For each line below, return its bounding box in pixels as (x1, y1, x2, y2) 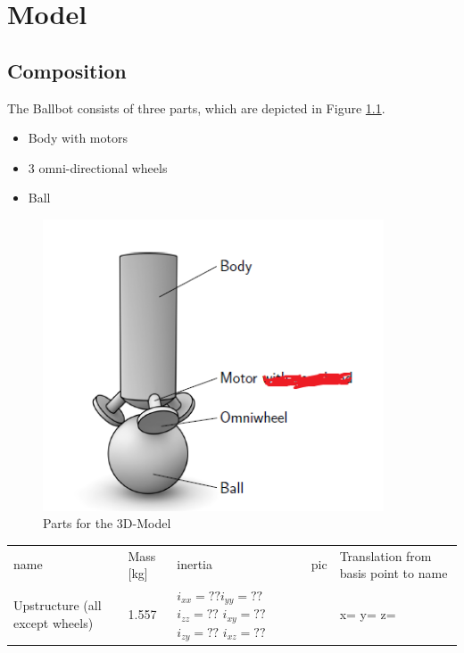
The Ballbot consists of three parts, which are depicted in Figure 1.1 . (7, 98, 385, 117)
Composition (7, 56, 127, 84)
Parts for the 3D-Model (43, 514, 171, 533)
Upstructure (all (13, 596, 102, 615)
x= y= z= (339, 604, 396, 623)
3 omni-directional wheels (28, 158, 168, 177)
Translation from (339, 546, 432, 565)
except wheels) (13, 613, 94, 632)
